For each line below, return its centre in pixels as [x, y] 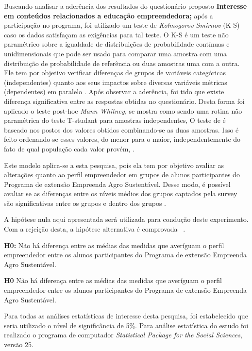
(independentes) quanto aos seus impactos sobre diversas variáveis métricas [116, 82]
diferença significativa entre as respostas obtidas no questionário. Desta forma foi [124, 101]
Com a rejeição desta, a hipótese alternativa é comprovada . [95, 229]
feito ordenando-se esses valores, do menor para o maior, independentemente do [122, 139]
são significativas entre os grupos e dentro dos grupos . [85, 203]
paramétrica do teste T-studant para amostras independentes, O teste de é [115, 120]
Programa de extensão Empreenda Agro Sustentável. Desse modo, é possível [117, 184]
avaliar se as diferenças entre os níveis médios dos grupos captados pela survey [121, 193]
